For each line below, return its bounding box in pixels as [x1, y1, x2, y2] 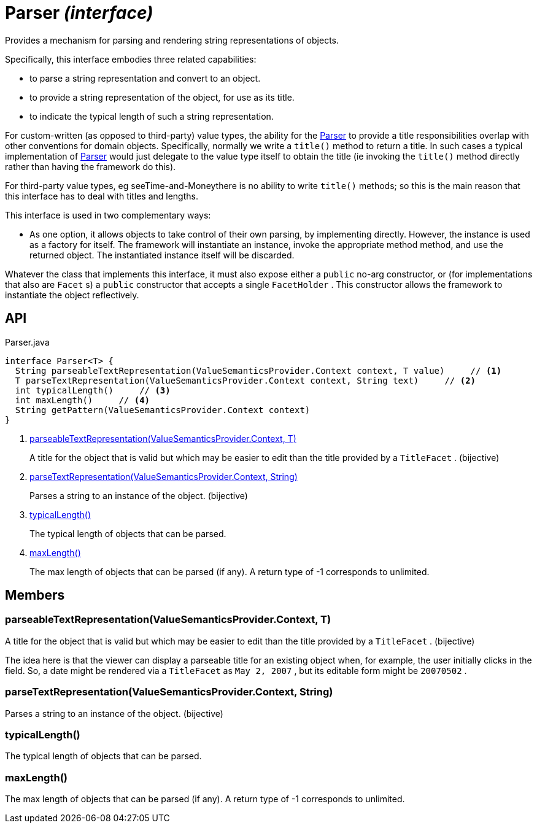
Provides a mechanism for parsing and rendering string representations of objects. [5, 34, 339, 45]
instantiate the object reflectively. [5, 289, 139, 300]
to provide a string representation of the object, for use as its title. [29, 91, 295, 103]
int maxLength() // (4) [15, 395, 150, 405]
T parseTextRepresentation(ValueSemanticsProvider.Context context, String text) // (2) [15, 375, 476, 385]
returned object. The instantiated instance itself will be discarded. [29, 249, 295, 260]
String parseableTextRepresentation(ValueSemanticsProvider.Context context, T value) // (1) [15, 365, 502, 376]
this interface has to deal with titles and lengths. [5, 190, 198, 201]
